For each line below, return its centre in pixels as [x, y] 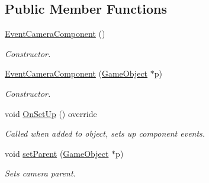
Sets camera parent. [40, 173]
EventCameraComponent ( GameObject [76, 73]
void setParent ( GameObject [57, 153]
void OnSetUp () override [51, 113]
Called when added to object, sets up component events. [105, 133]
